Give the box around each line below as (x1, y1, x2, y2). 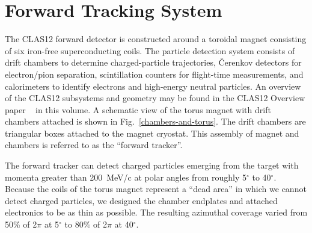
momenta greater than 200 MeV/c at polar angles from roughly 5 (5, 170, 246, 183)
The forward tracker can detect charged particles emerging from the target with (5, 159, 299, 172)
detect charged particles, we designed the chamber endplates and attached (5, 194, 278, 207)
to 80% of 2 (64, 218, 107, 231)
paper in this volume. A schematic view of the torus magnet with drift (5, 103, 271, 116)
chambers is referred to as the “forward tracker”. (5, 138, 183, 151)
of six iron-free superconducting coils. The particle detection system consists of (5, 44, 295, 57)
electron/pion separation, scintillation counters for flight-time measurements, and (5, 67, 304, 80)
